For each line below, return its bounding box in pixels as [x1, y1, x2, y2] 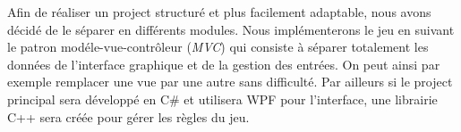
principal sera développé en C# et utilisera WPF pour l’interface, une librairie [7, 89, 438, 108]
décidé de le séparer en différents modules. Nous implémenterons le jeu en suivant [7, 20, 455, 38]
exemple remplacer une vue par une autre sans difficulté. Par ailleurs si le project [7, 72, 453, 91]
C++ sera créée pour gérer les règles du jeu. [7, 107, 250, 126]
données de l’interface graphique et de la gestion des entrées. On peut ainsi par [7, 54, 440, 73]
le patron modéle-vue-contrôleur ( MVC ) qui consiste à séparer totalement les [7, 37, 429, 56]
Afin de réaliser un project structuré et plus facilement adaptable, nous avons [7, 3, 431, 21]
